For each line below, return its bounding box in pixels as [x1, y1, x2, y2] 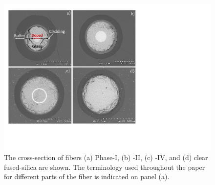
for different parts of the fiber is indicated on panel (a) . [4, 171, 170, 182]
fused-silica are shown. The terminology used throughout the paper [4, 162, 205, 172]
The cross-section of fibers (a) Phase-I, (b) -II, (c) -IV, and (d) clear [4, 152, 208, 162]
